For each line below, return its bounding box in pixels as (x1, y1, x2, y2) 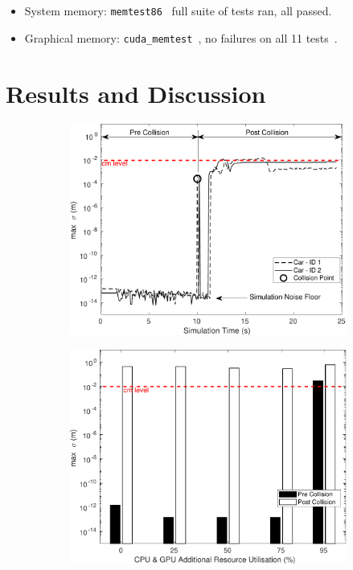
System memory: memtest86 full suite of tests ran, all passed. (24, 2, 332, 18)
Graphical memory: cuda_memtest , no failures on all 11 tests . (24, 29, 338, 46)
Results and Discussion (6, 76, 266, 109)
